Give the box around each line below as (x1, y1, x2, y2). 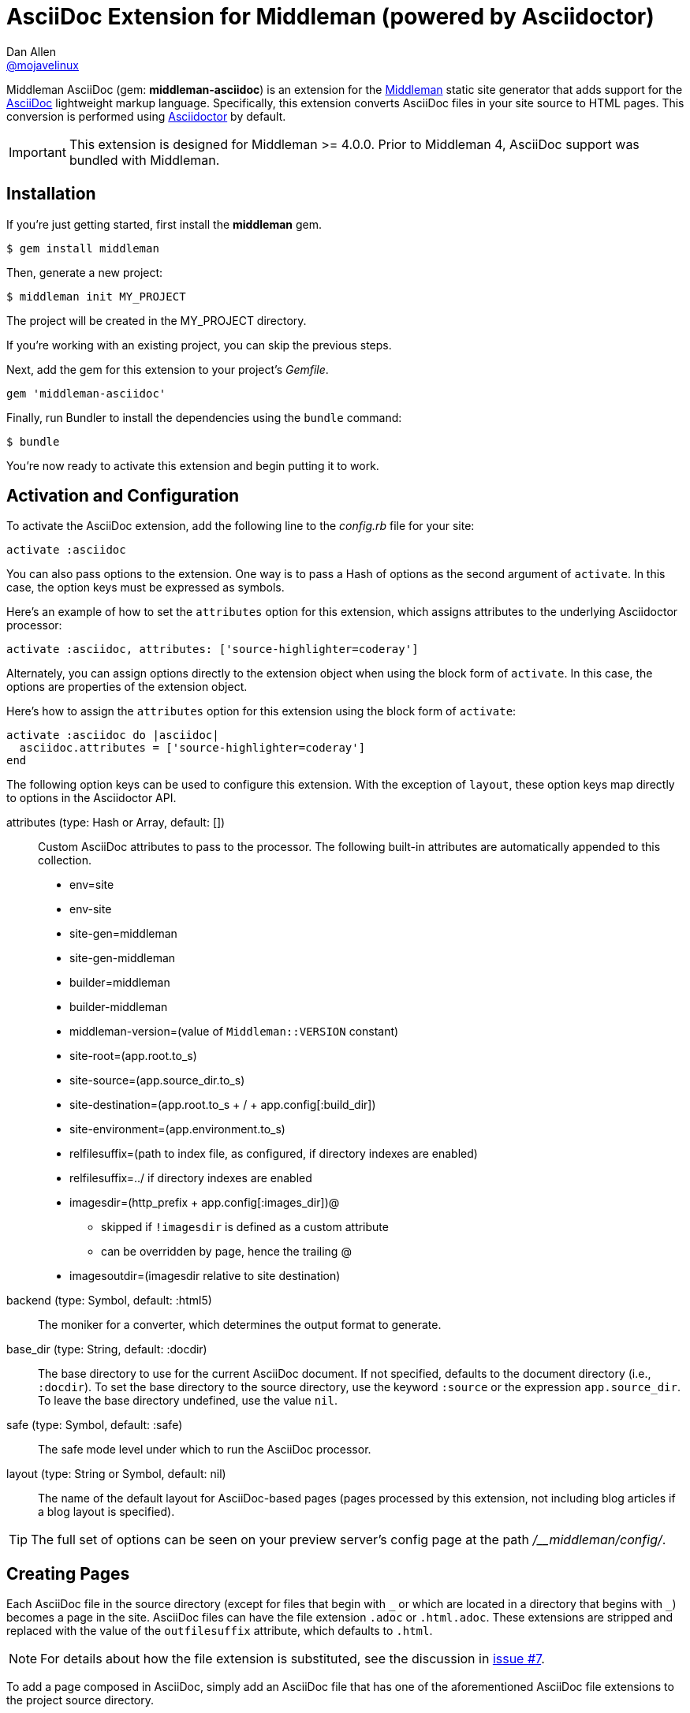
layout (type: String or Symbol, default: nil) (6, 1467, 226, 1481)
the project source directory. (6, 1693, 155, 1707)
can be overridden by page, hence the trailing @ (101, 1245, 352, 1259)
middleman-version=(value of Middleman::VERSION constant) (69, 1024, 399, 1039)
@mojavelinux (6, 58, 79, 72)
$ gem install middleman (6, 241, 159, 255)
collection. (38, 853, 92, 868)
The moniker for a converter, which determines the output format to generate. (38, 1318, 442, 1332)
